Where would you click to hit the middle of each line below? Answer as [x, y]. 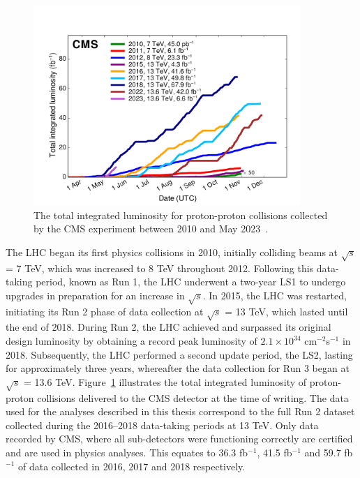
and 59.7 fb [329, 452]
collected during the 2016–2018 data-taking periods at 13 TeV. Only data [162, 425]
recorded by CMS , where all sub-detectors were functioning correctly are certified [179, 439]
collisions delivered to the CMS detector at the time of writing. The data [193, 397]
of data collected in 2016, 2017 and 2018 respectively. [132, 466]
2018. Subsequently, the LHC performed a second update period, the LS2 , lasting [179, 354]
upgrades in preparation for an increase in [95, 295]
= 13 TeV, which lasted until [286, 311]
